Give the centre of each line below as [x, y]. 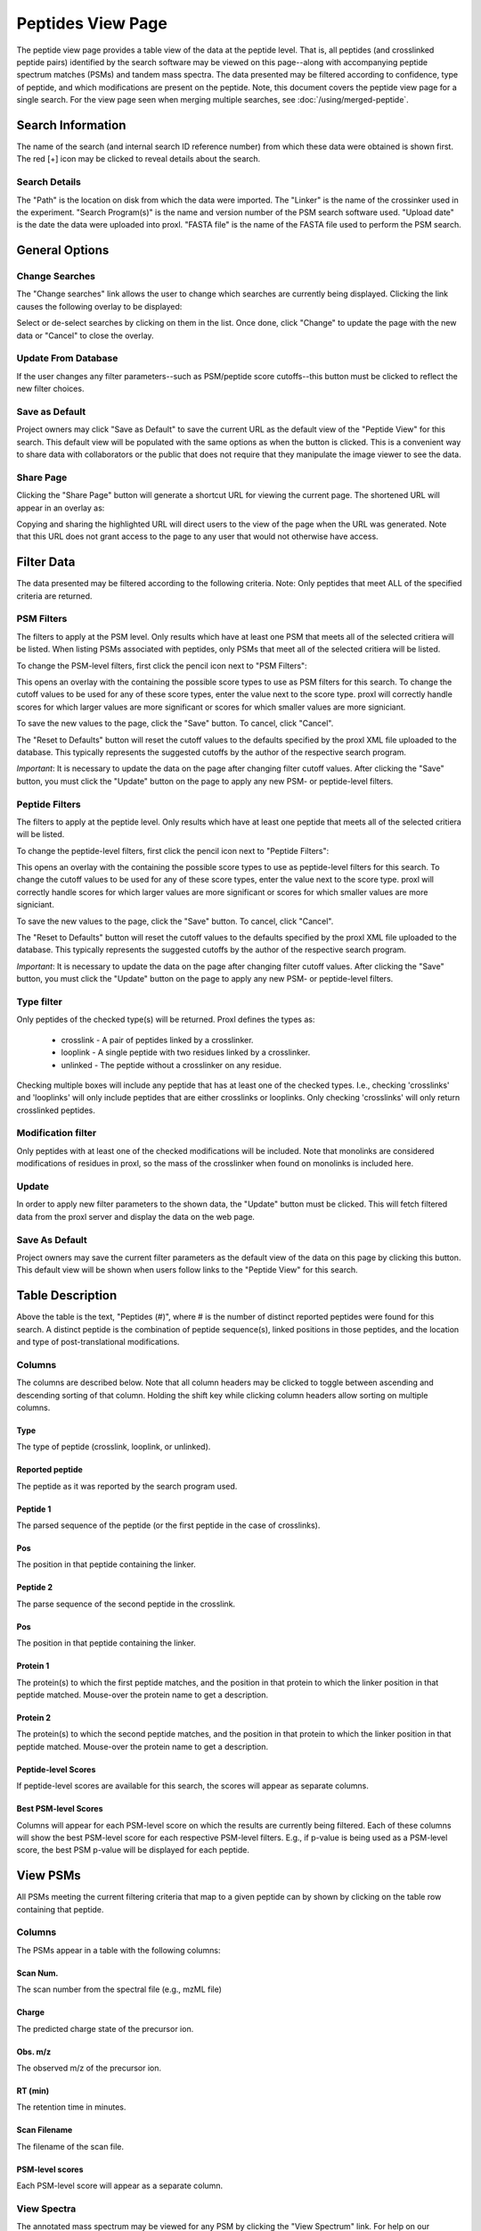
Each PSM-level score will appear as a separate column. [120, 2185]
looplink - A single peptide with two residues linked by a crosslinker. [186, 1052]
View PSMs [49, 1875]
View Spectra [46, 2209]
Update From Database [67, 359]
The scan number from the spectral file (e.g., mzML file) [119, 1989]
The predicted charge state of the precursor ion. [105, 2028]
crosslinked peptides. [56, 1110]
